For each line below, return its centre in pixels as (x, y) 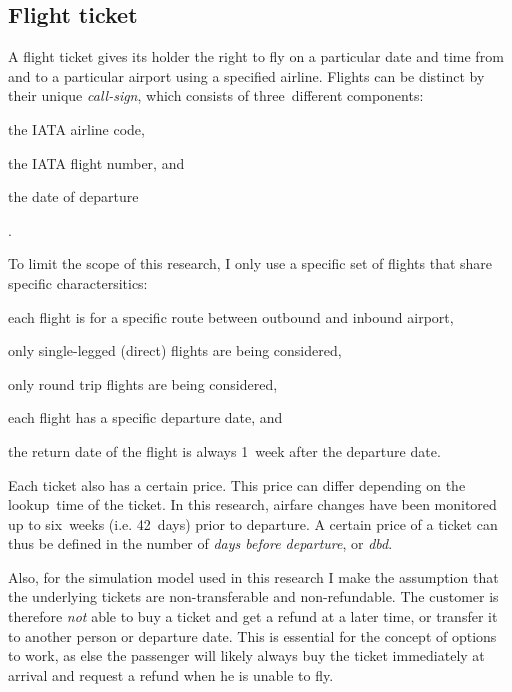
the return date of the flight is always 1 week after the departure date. (224, 450)
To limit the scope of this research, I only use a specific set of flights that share (250, 263)
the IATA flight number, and (96, 162)
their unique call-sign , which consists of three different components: (216, 95)
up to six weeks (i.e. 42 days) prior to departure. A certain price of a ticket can (253, 523)
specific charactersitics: (78, 282)
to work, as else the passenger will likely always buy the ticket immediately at (246, 655)
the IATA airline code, (76, 128)
